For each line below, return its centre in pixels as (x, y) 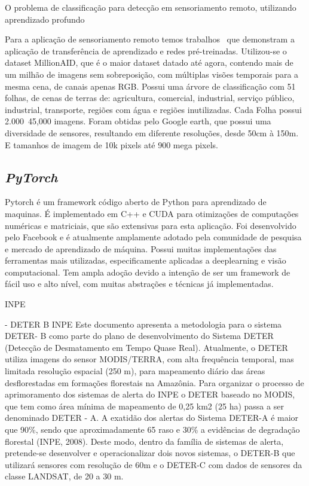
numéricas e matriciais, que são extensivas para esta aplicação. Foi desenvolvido (151, 225)
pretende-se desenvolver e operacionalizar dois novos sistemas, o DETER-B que (150, 453)
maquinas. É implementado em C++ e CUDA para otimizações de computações (152, 213)
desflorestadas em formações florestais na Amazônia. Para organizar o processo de (154, 382)
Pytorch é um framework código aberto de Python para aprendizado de (136, 202)
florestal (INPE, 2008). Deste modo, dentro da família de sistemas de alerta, (144, 441)
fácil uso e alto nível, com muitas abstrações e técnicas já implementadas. (139, 284)
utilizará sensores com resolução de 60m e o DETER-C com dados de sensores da (154, 464)
